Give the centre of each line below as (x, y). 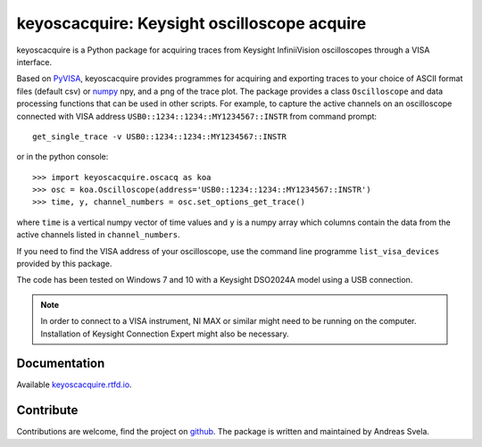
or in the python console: (62, 157)
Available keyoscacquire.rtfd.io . (75, 385)
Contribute (47, 410)
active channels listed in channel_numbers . (98, 235)
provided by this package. (64, 264)
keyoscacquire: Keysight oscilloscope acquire (191, 23)
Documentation (61, 364)
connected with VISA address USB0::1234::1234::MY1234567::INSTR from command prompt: (197, 116)
